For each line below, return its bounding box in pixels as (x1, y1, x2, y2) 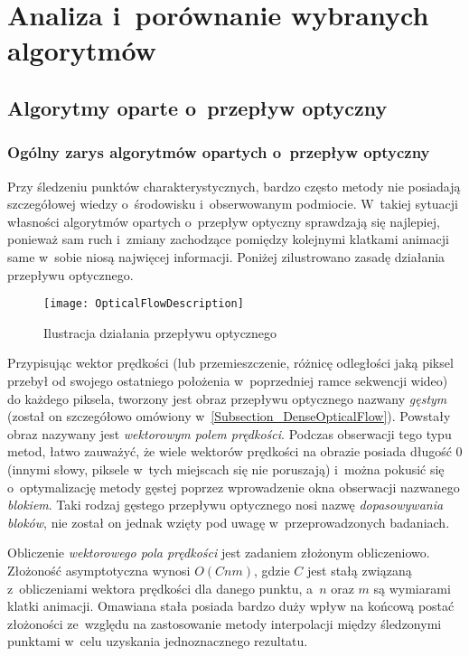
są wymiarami (373, 578, 451, 597)
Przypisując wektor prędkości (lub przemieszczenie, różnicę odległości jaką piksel (7, 353, 454, 372)
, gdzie (254, 560, 290, 579)
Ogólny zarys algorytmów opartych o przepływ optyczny (7, 141, 430, 164)
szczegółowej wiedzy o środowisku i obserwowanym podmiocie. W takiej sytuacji (7, 194, 459, 213)
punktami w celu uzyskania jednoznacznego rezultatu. (7, 632, 308, 651)
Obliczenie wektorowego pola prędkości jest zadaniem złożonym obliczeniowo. (7, 543, 430, 562)
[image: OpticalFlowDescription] (43, 297, 244, 311)
